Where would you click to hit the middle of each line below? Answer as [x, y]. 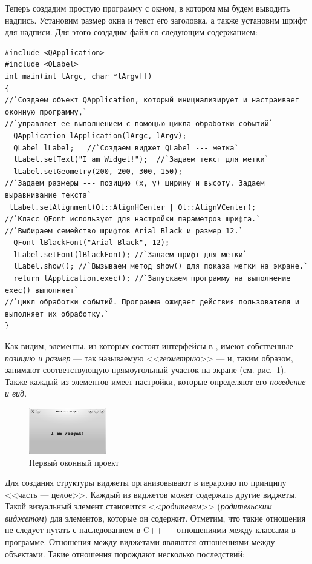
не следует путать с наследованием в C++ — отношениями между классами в [150, 530]
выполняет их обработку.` [57, 314]
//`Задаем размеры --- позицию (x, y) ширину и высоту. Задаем [135, 183]
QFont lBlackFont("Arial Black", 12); [92, 243]
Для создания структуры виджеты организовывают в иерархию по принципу [146, 482]
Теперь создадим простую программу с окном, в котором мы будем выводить [148, 8]
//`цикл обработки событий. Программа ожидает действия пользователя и [152, 302]
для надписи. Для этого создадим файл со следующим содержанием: [131, 32]
